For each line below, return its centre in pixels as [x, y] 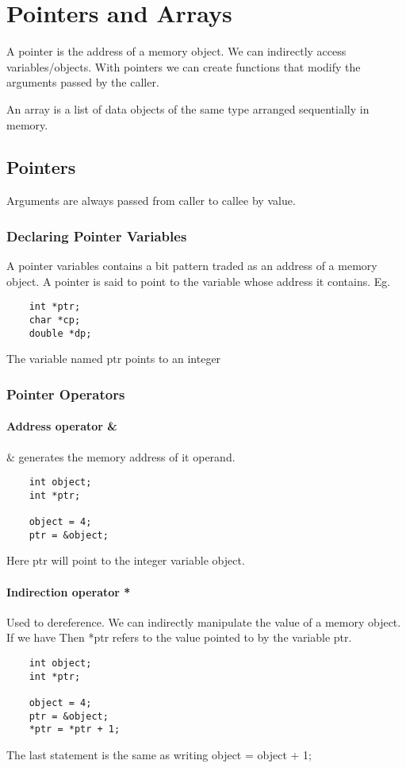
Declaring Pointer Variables [97, 235]
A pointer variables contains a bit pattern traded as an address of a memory [192, 266]
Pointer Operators [66, 394]
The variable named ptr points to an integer [114, 359]
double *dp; [60, 333]
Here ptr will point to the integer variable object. [126, 560]
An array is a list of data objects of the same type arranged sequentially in [188, 108]
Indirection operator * [69, 591]
